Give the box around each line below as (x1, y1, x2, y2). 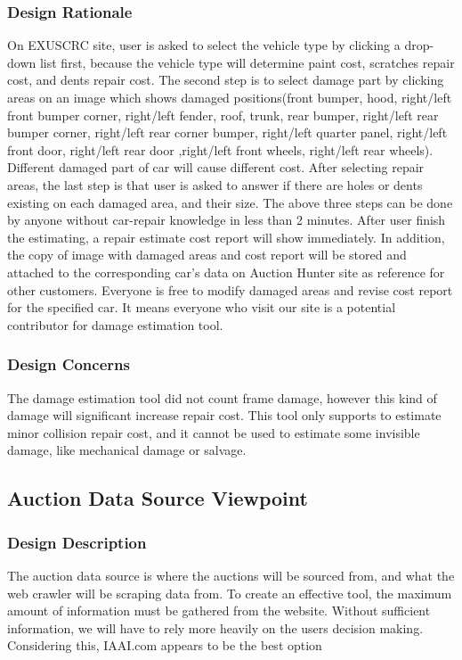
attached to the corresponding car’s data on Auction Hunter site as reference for (7, 262, 445, 281)
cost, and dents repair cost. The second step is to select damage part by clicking (7, 70, 444, 89)
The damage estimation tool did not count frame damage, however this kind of (7, 388, 437, 407)
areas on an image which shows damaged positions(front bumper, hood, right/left (7, 88, 452, 106)
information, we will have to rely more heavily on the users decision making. (7, 618, 424, 637)
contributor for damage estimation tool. (7, 315, 223, 334)
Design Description (7, 531, 147, 553)
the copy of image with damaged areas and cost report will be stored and (7, 245, 407, 264)
